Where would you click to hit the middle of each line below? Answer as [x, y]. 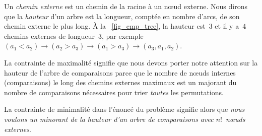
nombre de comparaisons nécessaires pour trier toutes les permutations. [114, 92]
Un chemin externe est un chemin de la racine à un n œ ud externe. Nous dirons [126, 6]
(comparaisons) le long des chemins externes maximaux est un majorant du [120, 82]
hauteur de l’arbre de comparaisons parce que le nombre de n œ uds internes [120, 72]
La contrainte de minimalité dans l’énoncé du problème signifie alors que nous [124, 109]
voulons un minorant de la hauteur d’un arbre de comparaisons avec [109, 119]
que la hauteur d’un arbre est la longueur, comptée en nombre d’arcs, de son [122, 16]
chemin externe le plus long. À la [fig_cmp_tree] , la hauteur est [105, 26]
